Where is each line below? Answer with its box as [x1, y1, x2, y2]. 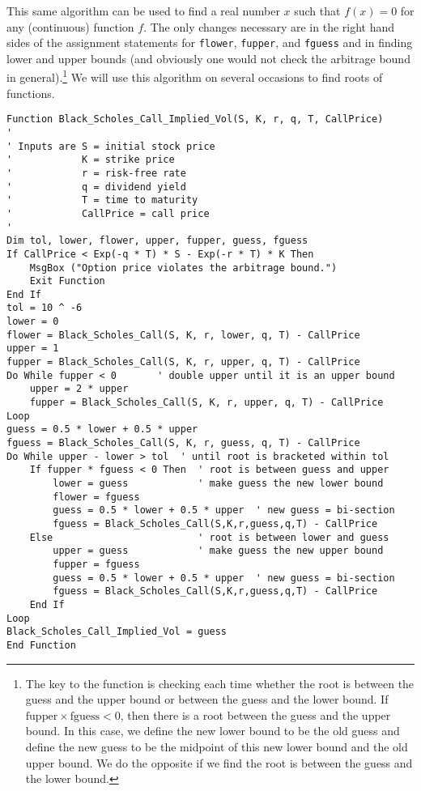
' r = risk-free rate [6, 167, 186, 179]
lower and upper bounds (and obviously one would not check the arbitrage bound [6, 49, 410, 66]
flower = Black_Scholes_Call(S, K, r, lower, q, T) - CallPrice [6, 329, 360, 341]
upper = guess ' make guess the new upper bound [53, 545, 384, 557]
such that [294, 2, 341, 19]
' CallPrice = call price [6, 207, 210, 219]
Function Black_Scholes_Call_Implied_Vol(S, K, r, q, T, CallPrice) [6, 113, 384, 125]
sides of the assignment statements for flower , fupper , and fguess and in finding [6, 34, 413, 51]
